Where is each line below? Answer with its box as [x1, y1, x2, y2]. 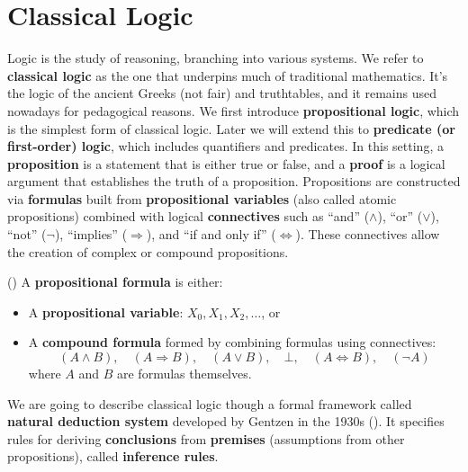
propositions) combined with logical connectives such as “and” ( [7, 207, 370, 226]
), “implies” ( [54, 225, 128, 244]
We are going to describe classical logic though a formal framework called [7, 394, 412, 413]
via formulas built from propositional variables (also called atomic [7, 189, 397, 208]
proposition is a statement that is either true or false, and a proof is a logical [7, 154, 445, 173]
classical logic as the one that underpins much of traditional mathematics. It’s [7, 66, 448, 85]
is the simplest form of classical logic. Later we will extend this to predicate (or [7, 119, 455, 138]
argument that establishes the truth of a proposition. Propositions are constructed [7, 172, 461, 191]
